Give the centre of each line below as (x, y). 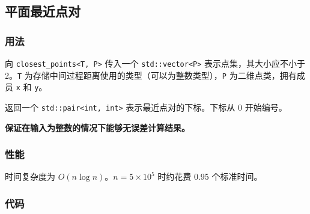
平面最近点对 (43, 11)
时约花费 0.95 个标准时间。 (210, 176)
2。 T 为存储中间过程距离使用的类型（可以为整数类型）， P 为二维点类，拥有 (151, 75)
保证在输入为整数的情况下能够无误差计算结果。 (97, 127)
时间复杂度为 (30, 176)
